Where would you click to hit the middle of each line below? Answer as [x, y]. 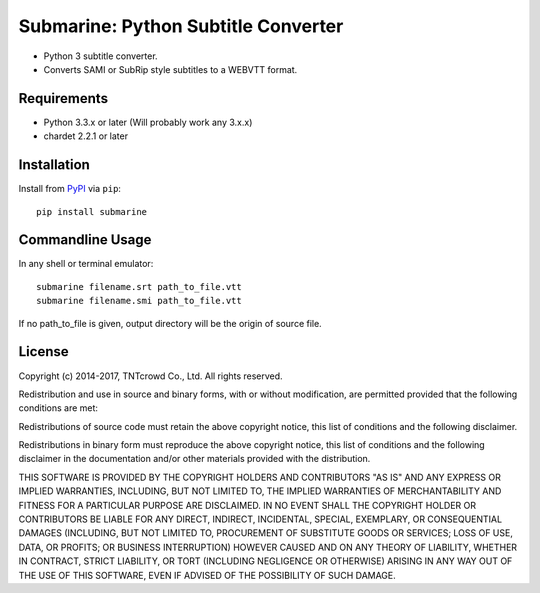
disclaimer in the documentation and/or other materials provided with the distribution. [194, 459]
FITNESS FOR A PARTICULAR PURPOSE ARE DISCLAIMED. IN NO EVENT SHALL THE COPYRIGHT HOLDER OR [247, 505]
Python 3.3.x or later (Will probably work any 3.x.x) [148, 122]
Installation [54, 165]
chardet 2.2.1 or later [86, 136]
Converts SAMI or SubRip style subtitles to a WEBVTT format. [170, 69]
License [43, 351]
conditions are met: [58, 408]
